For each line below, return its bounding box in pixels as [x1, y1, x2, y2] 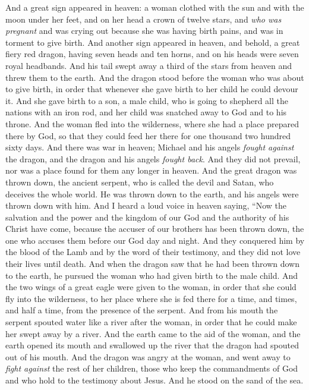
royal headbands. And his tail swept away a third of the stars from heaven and [5, 59, 292, 71]
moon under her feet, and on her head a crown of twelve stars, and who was [5, 12, 282, 25]
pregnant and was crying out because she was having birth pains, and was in [5, 24, 283, 37]
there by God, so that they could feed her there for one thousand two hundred [5, 129, 291, 141]
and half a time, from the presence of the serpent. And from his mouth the [5, 304, 278, 316]
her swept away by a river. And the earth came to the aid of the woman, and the [5, 327, 301, 339]
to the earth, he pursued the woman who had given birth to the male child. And [5, 269, 298, 281]
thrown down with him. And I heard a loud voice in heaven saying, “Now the [5, 199, 287, 212]
